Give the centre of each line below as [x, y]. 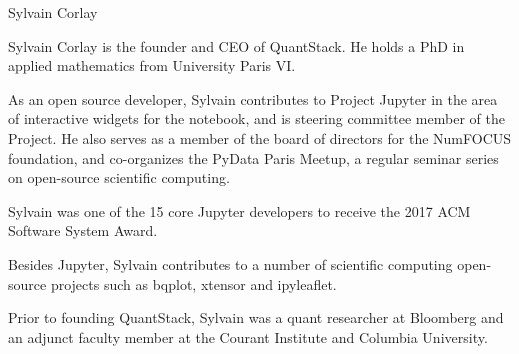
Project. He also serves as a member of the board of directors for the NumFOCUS [260, 137]
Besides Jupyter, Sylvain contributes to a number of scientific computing [230, 263]
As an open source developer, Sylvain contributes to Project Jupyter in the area [253, 98]
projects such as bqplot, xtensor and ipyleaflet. [193, 283]
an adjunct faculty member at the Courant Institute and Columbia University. [248, 336]
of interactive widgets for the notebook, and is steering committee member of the [256, 118]
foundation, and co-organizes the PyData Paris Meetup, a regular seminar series [253, 157]
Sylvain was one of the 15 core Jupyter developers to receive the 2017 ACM [239, 210]
